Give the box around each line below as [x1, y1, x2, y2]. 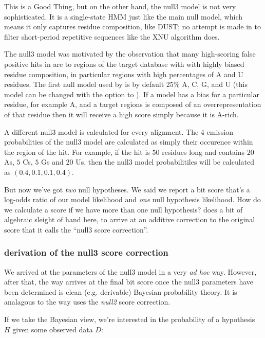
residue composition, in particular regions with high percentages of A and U [4, 68, 243, 79]
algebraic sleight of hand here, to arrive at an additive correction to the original [4, 214, 255, 225]
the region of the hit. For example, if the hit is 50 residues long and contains [4, 146, 245, 157]
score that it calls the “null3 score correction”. [4, 224, 148, 235]
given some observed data [12, 324, 93, 334]
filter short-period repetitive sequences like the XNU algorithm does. [4, 31, 220, 42]
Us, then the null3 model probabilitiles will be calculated [75, 156, 255, 167]
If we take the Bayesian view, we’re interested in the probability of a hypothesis [4, 314, 255, 325]
